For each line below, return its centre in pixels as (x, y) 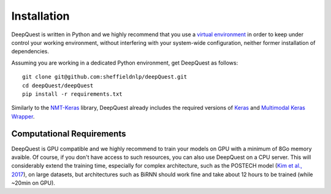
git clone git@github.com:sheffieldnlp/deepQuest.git (105, 77)
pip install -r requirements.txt (72, 94)
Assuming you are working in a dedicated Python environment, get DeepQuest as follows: (125, 63)
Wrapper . (23, 116)
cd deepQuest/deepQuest (58, 85)
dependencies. (30, 52)
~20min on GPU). (33, 183)
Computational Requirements (69, 134)
